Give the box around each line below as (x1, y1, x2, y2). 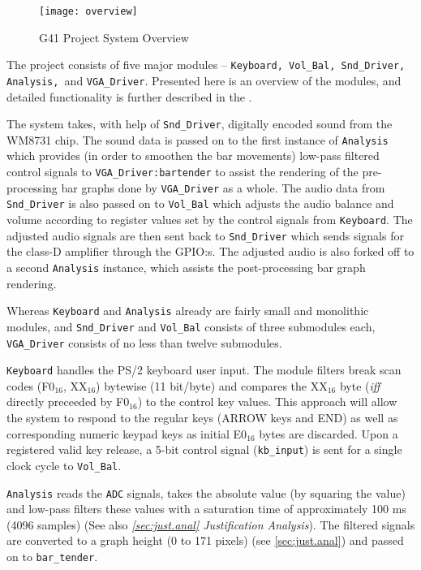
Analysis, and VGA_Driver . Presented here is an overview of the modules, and (6, 71, 402, 89)
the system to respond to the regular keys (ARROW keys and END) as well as (6, 409, 398, 425)
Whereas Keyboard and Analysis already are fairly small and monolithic (6, 302, 369, 319)
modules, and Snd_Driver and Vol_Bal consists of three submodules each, (6, 317, 376, 335)
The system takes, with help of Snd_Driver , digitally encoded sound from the (6, 115, 393, 132)
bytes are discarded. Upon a (259, 425, 398, 442)
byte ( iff (339, 377, 380, 394)
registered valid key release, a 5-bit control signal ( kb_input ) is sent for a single (6, 441, 402, 458)
